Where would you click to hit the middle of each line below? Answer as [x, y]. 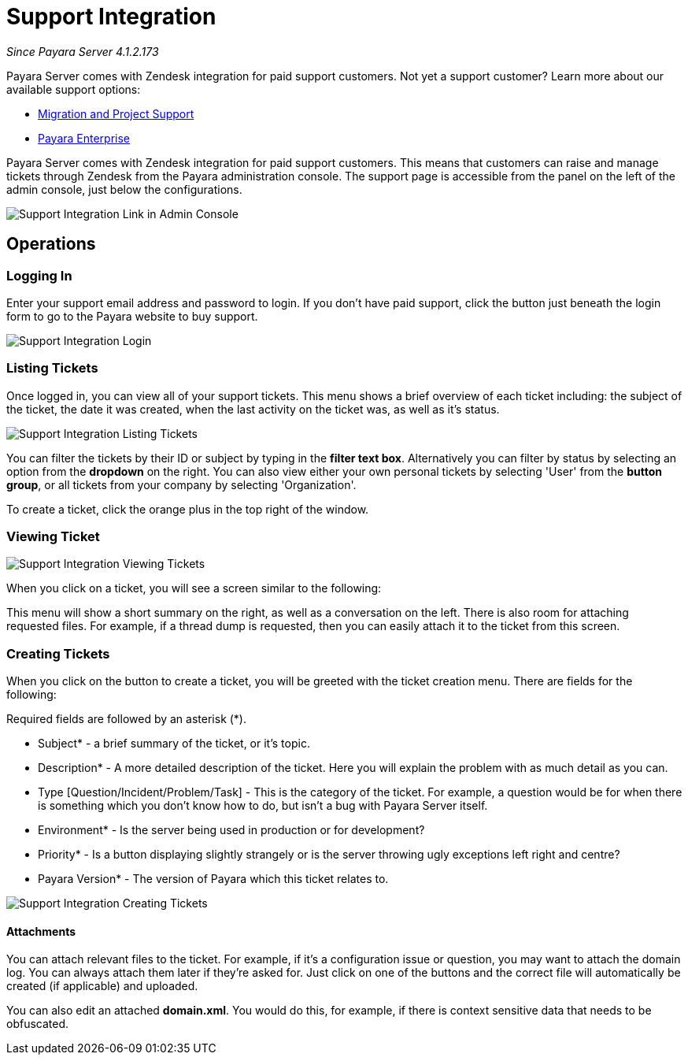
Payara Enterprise [84, 138]
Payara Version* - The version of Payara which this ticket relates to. [213, 879]
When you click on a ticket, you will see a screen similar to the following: [194, 588]
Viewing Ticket [53, 537]
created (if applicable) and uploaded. [102, 986]
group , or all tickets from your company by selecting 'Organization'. [181, 484]
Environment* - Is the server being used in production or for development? [231, 830]
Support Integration [111, 17]
